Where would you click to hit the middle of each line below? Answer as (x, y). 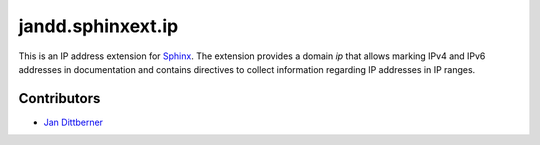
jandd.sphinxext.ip (98, 26)
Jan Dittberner (73, 122)
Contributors (59, 98)
